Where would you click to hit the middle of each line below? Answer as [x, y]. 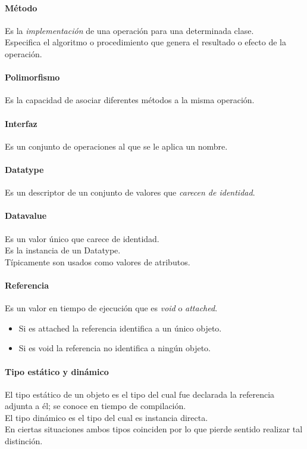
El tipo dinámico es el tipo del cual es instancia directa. [106, 417]
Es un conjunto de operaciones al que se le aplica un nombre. [116, 146]
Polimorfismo [32, 77]
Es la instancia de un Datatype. [63, 250]
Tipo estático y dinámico [57, 371]
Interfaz [21, 123]
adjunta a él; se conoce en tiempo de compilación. [95, 406]
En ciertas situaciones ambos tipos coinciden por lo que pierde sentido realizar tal [154, 429]
